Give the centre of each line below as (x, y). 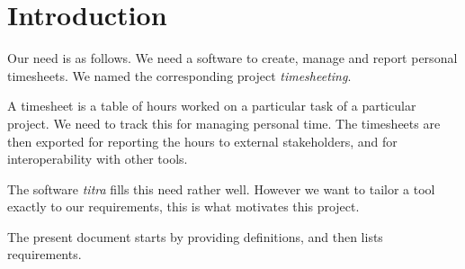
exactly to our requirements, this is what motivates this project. (183, 206)
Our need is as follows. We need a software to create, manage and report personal (232, 58)
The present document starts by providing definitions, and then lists (195, 236)
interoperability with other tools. (98, 159)
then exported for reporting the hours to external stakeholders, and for (202, 141)
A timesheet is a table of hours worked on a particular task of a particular (212, 106)
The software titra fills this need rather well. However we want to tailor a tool (221, 188)
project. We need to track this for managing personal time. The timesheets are (224, 123)
